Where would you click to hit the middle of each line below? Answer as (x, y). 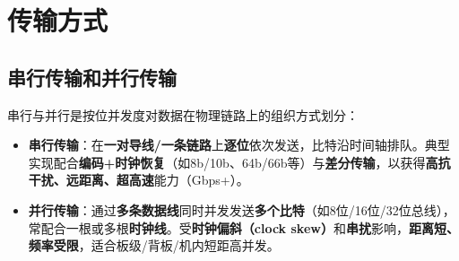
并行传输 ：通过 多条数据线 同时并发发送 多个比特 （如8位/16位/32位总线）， (242, 209)
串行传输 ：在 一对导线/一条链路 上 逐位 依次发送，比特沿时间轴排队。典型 (239, 145)
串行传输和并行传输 (92, 77)
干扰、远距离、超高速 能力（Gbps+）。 (139, 180)
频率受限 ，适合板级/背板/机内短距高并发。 (154, 245)
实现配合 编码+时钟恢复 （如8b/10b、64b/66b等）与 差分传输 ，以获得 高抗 (239, 162)
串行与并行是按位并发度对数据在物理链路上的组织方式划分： (183, 114)
